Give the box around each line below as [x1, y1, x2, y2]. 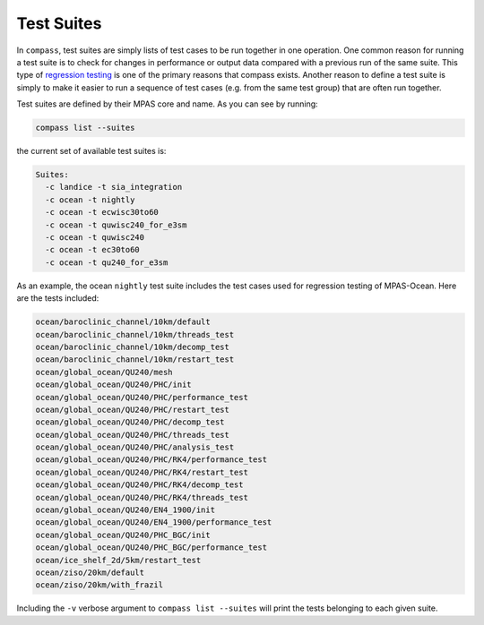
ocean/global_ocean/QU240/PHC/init [35, 380, 192, 390]
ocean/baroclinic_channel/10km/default [35, 317, 211, 327]
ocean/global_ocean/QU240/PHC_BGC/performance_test [35, 543, 268, 552]
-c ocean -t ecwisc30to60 [45, 207, 159, 218]
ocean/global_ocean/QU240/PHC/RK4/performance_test [35, 455, 268, 465]
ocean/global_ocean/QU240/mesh [35, 367, 174, 377]
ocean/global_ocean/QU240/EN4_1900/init [35, 505, 215, 515]
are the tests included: [16, 293, 99, 304]
